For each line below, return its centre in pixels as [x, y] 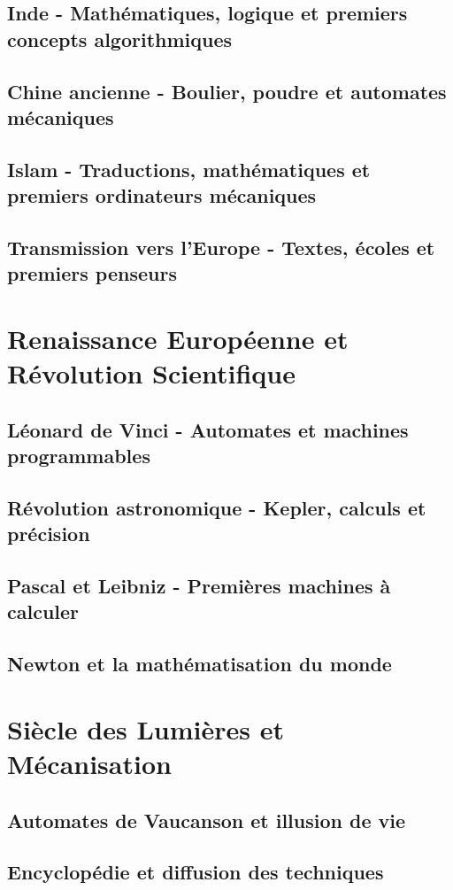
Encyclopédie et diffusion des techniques [196, 872]
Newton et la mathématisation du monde [200, 664]
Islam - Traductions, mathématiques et [189, 169]
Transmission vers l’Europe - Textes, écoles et [221, 247]
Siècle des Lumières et [146, 728]
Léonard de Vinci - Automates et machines [208, 429]
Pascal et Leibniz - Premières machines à [199, 585]
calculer [43, 611]
